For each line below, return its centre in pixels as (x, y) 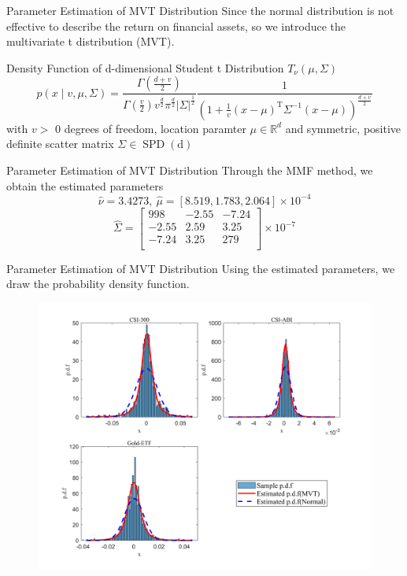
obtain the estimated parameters (85, 185)
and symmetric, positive (343, 128)
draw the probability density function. (98, 284)
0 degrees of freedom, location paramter (151, 128)
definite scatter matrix (60, 144)
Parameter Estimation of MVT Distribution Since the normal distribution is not (200, 10)
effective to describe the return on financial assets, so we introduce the (176, 26)
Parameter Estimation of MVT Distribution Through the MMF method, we (190, 170)
